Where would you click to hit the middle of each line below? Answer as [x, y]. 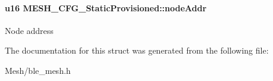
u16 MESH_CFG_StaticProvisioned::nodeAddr [106, 7]
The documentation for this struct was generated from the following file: [137, 50]
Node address [29, 30]
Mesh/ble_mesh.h [38, 70]
